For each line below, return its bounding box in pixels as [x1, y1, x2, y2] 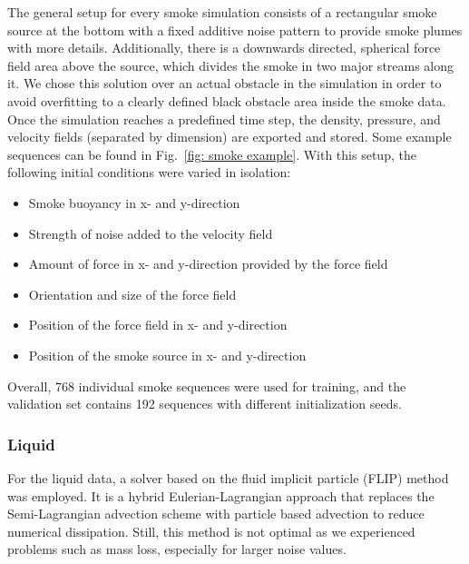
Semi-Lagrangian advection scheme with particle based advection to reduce [7, 504, 425, 523]
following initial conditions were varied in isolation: [7, 163, 291, 182]
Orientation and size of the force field [28, 284, 237, 303]
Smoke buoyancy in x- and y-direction [28, 193, 240, 212]
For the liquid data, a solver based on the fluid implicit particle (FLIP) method [7, 468, 449, 487]
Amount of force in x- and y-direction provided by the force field [28, 254, 388, 273]
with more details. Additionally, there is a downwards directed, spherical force [7, 38, 441, 57]
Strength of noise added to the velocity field [28, 223, 273, 242]
